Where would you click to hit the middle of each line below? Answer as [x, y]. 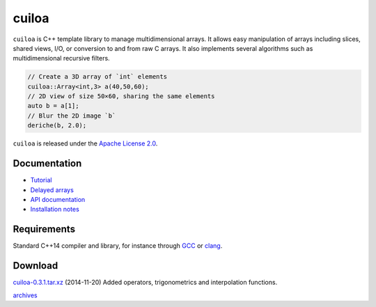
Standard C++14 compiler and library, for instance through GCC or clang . [118, 246]
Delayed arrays [52, 190]
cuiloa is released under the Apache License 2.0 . [85, 143]
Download [36, 266]
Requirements [44, 229]
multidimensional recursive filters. [62, 58]
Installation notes [55, 210]
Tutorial [41, 180]
